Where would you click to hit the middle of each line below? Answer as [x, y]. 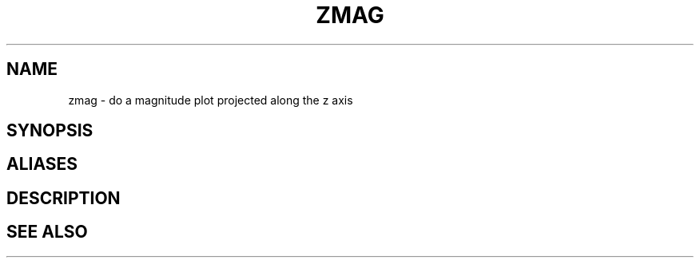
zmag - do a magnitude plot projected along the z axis [211, 100]
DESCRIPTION [64, 198]
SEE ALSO [47, 232]
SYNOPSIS [50, 131]
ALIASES [42, 164]
